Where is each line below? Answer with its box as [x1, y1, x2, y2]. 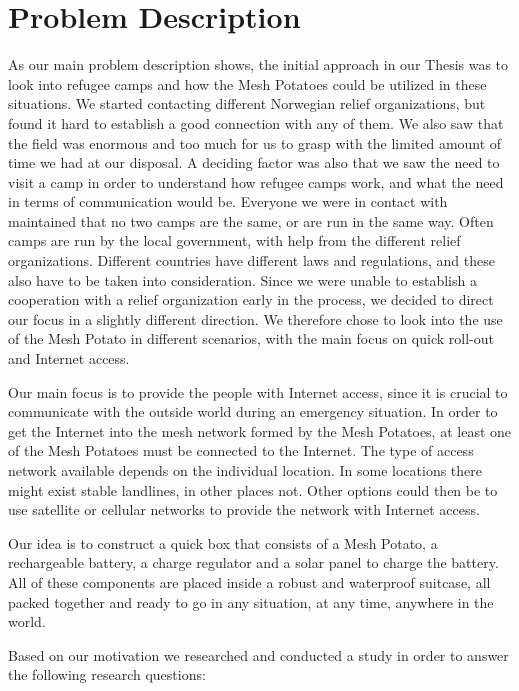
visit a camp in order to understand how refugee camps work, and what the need [8, 171, 504, 192]
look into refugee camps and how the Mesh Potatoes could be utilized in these [8, 73, 487, 94]
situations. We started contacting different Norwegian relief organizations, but [8, 93, 486, 114]
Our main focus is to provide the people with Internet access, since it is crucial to [8, 381, 508, 402]
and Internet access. [8, 348, 130, 369]
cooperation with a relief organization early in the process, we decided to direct [8, 289, 494, 310]
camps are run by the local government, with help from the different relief [8, 230, 461, 251]
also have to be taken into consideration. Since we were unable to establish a [8, 269, 477, 290]
